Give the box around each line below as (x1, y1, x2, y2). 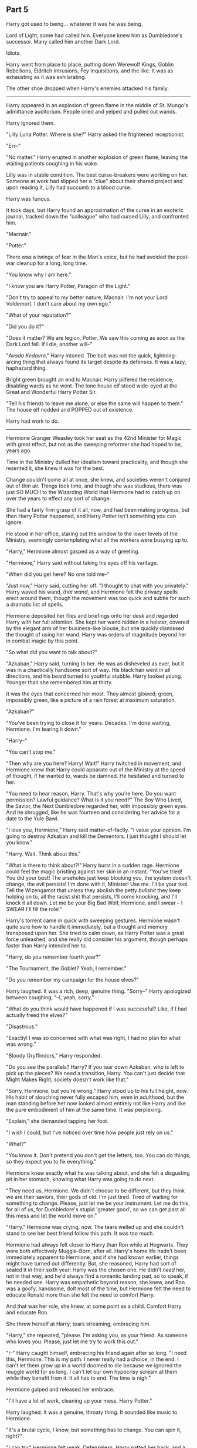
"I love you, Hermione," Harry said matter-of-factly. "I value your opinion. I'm (6, 826, 191, 833)
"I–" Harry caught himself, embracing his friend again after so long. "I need (6, 1349, 186, 1356)
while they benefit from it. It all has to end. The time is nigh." (6, 1374, 151, 1381)
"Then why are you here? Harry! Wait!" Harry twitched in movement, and (6, 760, 182, 767)
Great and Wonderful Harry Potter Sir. (6, 388, 97, 395)
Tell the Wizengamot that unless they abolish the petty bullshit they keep (6, 886, 182, 894)
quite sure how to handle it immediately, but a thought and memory (6, 923, 168, 930)
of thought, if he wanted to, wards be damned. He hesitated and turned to (6, 772, 185, 779)
